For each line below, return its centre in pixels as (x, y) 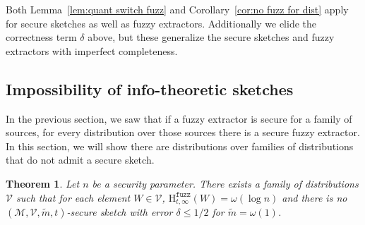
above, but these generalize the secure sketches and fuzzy (211, 37)
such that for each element (73, 197)
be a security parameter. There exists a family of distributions (225, 183)
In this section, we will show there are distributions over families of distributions (180, 146)
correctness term (41, 37)
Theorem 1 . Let (43, 183)
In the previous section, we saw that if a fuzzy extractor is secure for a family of (179, 118)
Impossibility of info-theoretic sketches (150, 89)
